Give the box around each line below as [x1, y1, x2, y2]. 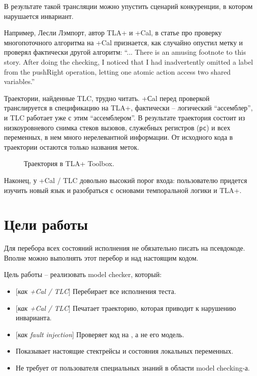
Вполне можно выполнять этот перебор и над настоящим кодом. [4, 252, 198, 263]
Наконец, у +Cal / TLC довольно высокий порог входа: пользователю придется [4, 175, 247, 185]
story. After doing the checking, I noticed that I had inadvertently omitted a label [4, 56, 253, 67]
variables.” [4, 76, 35, 87]
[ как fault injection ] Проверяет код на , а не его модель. [15, 329, 185, 339]
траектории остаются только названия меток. [4, 141, 139, 152]
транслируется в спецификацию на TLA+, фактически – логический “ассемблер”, [4, 102, 253, 113]
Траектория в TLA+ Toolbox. [24, 158, 115, 169]
